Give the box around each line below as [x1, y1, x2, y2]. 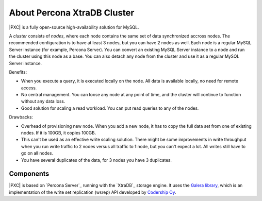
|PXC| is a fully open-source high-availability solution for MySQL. [9, 24, 139, 30]
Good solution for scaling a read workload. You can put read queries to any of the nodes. [21, 105, 199, 111]
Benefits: [9, 69, 27, 75]
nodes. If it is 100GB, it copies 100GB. [21, 130, 96, 136]
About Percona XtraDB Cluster [9, 7, 134, 18]
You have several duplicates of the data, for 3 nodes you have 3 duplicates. [21, 157, 172, 163]
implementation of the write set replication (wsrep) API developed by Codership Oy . [9, 189, 177, 195]
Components [9, 170, 49, 178]
